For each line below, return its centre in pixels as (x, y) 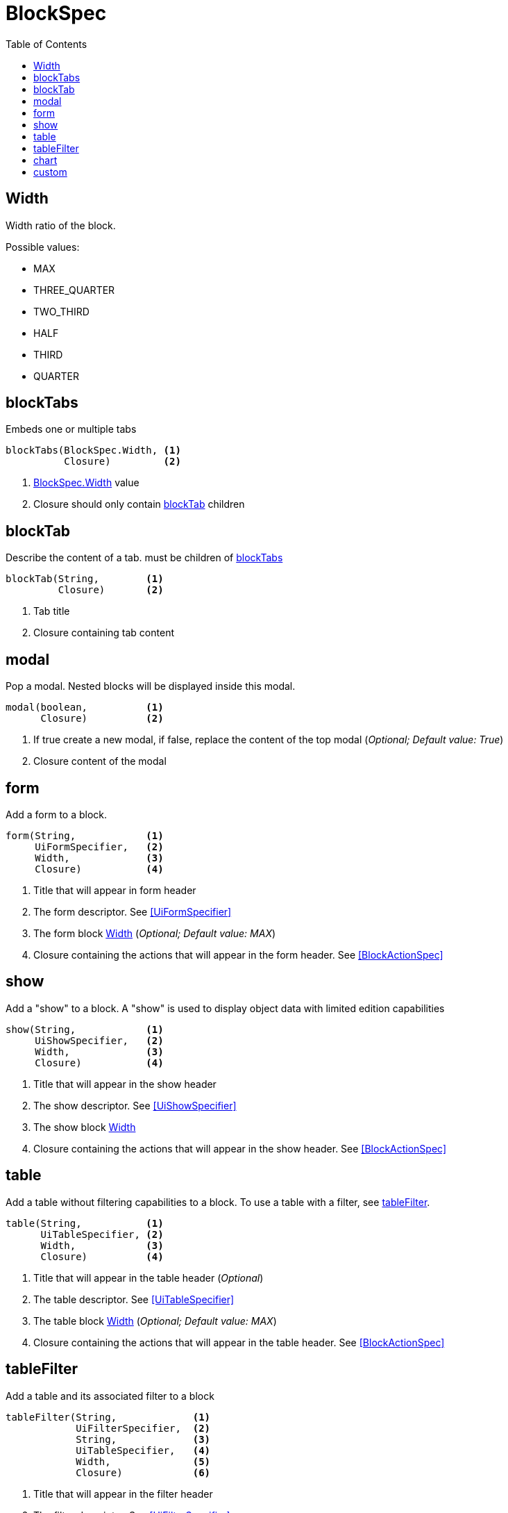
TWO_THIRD (61, 311)
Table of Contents (46, 44)
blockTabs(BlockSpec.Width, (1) (93, 450)
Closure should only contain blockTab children (139, 504)
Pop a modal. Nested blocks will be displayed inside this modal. (151, 686)
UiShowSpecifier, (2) (99, 1040)
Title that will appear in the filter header (123, 1494)
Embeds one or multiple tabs (71, 429)
